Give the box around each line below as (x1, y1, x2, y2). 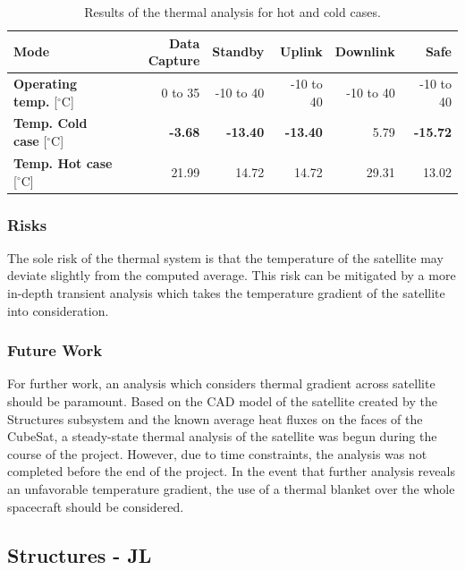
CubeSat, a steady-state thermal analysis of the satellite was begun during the (7, 427, 437, 446)
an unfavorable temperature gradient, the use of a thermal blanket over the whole (7, 479, 455, 498)
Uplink (280, 42, 323, 61)
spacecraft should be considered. (7, 497, 184, 515)
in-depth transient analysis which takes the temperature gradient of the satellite (7, 284, 445, 302)
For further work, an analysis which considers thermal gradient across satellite (7, 374, 435, 393)
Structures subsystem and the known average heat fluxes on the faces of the (7, 409, 423, 428)
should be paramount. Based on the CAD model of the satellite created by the (7, 392, 437, 410)
